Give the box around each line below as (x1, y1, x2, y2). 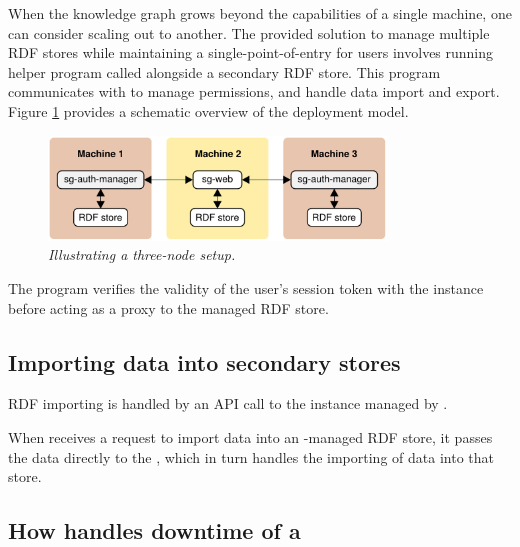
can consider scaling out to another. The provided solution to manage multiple (8, 22, 490, 43)
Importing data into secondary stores (8, 346, 401, 377)
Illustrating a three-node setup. (48, 244, 236, 265)
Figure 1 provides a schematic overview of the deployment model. (8, 100, 409, 121)
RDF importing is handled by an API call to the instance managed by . (8, 393, 448, 414)
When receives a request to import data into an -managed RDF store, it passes (8, 427, 493, 448)
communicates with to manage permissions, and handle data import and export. (8, 81, 500, 102)
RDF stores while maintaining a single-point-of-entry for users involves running (8, 42, 494, 63)
